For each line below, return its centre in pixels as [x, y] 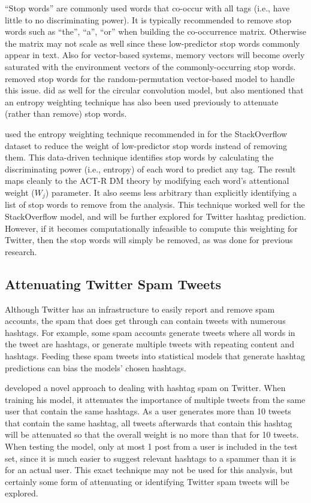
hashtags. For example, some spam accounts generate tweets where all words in [150, 332]
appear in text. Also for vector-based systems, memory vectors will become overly [155, 55]
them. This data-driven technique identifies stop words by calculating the [139, 157]
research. [21, 251]
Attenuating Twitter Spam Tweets [113, 284]
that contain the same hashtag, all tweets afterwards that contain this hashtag [149, 422]
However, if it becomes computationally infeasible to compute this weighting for [151, 228]
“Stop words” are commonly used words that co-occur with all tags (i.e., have [147, 8]
